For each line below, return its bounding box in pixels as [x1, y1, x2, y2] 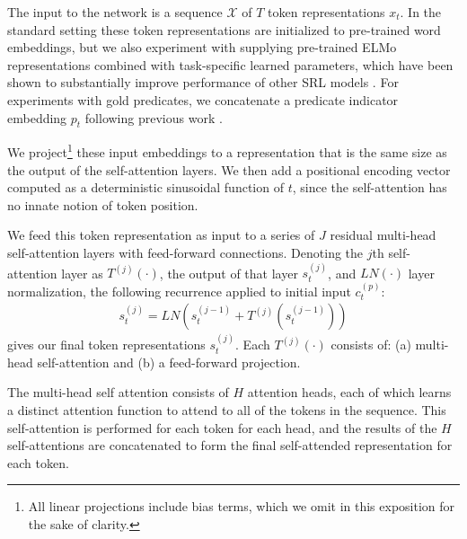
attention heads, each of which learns [247, 383, 452, 402]
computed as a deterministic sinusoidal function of [7, 178, 284, 197]
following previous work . [84, 108, 223, 127]
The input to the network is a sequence [7, 3, 223, 21]
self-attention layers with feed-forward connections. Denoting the [7, 243, 364, 261]
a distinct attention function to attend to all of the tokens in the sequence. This [7, 401, 446, 420]
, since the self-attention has [292, 178, 447, 197]
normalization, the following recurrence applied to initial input [7, 281, 351, 300]
